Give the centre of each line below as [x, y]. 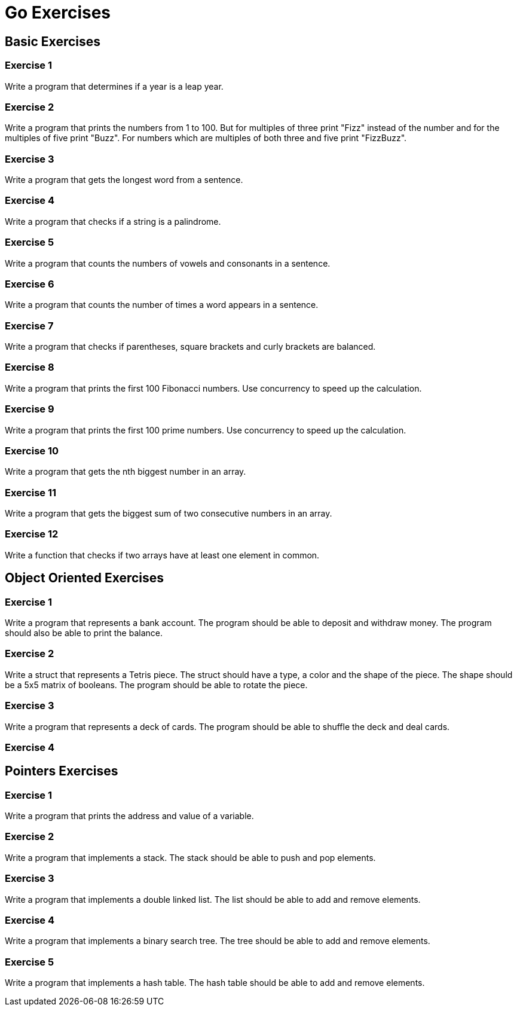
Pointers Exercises [62, 771]
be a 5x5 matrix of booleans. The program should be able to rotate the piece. [156, 685]
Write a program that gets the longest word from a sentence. [124, 180]
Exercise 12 [32, 534]
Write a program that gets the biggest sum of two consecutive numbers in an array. [169, 514]
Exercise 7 [29, 326]
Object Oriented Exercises [85, 578]
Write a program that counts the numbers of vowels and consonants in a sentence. [168, 263]
